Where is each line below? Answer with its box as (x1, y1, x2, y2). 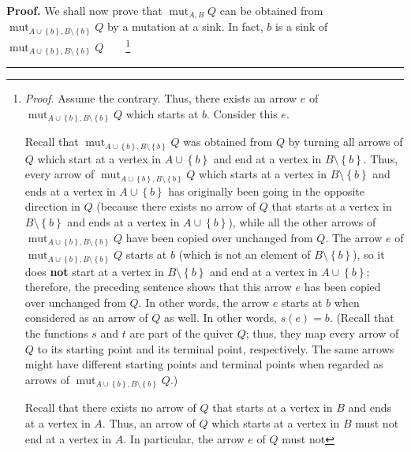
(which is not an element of (178, 246, 311, 263)
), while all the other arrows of (228, 214, 376, 230)
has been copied (304, 278, 381, 295)
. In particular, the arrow (123, 430, 245, 446)
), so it (353, 246, 385, 263)
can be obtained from (219, 2, 323, 18)
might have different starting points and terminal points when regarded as (24, 356, 383, 372)
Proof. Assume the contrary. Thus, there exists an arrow (24, 90, 297, 106)
